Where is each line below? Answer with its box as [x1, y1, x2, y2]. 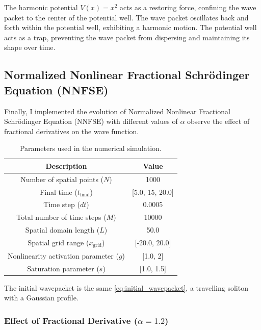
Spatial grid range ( [28, 237, 89, 247]
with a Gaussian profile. [4, 292, 79, 303]
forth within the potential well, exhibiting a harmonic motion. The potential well [4, 22, 257, 33]
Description [45, 160, 87, 171]
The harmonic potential [4, 2, 78, 12]
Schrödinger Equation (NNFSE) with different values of [4, 116, 178, 126]
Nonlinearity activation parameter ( [8, 250, 119, 261]
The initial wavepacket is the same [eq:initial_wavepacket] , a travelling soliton [4, 282, 248, 293]
